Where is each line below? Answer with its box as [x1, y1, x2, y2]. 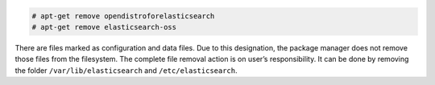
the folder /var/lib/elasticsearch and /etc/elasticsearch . [14, 65, 238, 75]
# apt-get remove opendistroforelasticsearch [31, 11, 215, 20]
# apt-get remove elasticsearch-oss [31, 22, 177, 31]
